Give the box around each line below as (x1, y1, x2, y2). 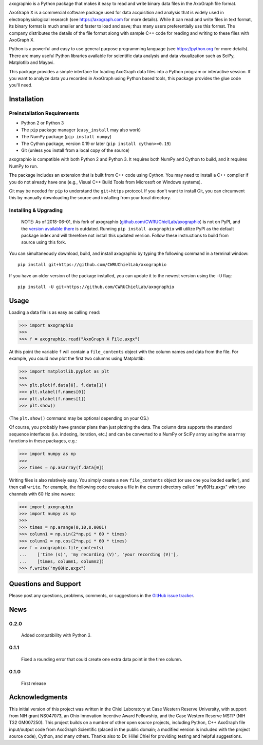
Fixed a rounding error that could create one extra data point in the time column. (21, 656, 182, 662)
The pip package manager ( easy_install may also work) (21, 127, 141, 133)
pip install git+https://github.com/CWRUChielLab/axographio (18, 262, 167, 268)
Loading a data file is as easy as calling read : (9, 309, 100, 315)
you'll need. (9, 82, 33, 88)
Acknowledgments (9, 693, 68, 702)
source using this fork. (21, 239, 66, 245)
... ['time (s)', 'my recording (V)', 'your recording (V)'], (19, 552, 179, 558)
